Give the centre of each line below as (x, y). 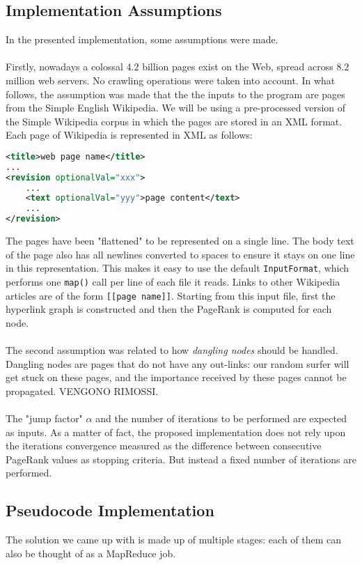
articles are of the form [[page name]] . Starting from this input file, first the (171, 295)
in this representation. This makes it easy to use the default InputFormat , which (178, 268)
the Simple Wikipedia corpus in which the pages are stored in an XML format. (174, 121)
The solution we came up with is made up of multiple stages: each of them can (174, 540)
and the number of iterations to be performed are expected (221, 418)
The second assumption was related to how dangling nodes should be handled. (172, 350)
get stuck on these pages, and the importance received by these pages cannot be (176, 377)
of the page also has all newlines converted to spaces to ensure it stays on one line (180, 254)
